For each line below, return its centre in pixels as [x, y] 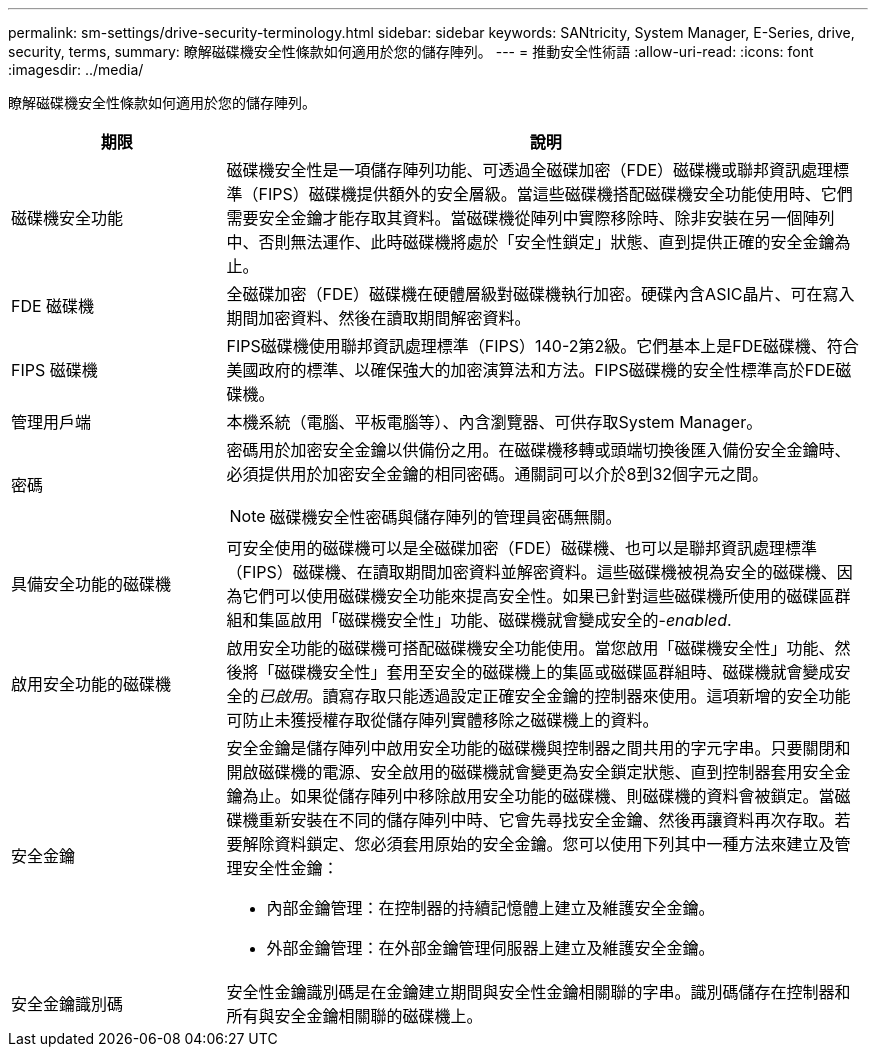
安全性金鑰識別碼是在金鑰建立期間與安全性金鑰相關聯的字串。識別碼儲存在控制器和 [538, 992]
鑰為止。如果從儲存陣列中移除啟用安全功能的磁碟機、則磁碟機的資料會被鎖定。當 [530, 796]
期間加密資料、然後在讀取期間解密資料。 [378, 318]
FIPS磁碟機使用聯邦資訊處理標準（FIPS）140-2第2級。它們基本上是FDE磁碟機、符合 [542, 346]
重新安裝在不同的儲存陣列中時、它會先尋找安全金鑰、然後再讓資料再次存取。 [546, 820]
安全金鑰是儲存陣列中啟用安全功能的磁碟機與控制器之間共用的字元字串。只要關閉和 [538, 748]
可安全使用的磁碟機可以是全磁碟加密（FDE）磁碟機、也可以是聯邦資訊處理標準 [522, 548]
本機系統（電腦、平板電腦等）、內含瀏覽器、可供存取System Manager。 [494, 422]
